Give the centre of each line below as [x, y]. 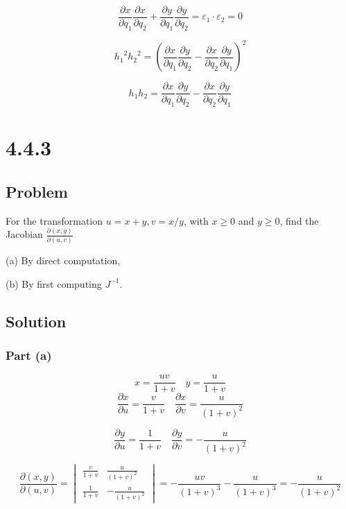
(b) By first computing [54, 283]
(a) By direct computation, [63, 260]
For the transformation [54, 220]
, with [196, 220]
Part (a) [29, 355]
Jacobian [24, 234]
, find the [299, 220]
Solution [36, 321]
